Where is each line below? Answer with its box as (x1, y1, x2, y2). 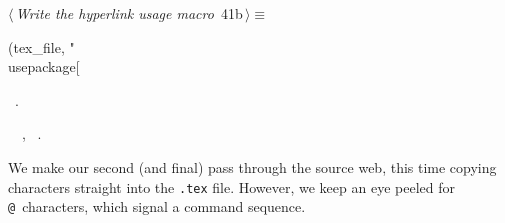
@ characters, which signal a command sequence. (8, 196, 306, 217)
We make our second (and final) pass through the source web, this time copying (8, 156, 497, 177)
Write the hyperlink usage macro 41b (15, 3, 243, 23)
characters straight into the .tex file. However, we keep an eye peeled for (8, 176, 455, 197)
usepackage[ (8, 56, 80, 77)
